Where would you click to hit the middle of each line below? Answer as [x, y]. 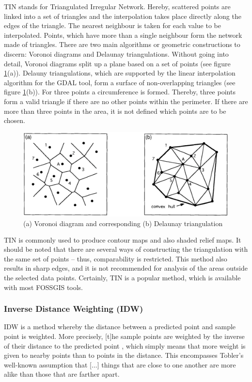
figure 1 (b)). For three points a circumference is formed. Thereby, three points [120, 92]
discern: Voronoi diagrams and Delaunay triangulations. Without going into [116, 53]
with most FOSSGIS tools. [44, 287]
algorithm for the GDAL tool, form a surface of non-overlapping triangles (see [120, 82]
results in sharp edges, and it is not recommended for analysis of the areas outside [126, 268]
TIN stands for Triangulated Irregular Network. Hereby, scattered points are [117, 6]
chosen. [15, 120]
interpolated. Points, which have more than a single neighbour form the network [123, 35]
